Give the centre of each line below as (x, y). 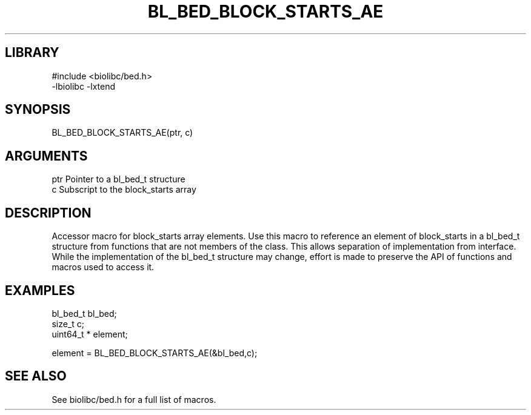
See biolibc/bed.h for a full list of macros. (134, 399)
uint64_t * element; (90, 334)
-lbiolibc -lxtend (84, 86)
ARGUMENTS (46, 156)
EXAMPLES (40, 290)
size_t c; (68, 324)
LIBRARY (32, 53)
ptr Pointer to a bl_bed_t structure (119, 179)
